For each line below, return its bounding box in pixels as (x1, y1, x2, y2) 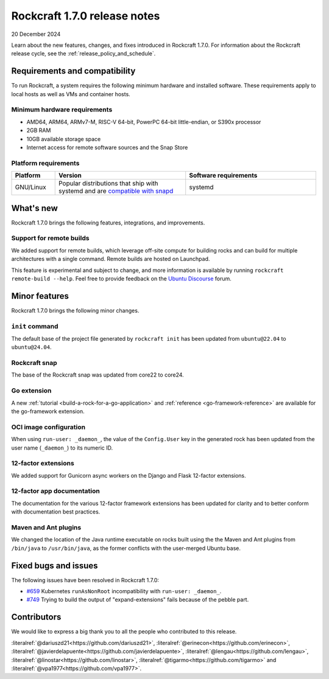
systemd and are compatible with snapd (58, 187, 174, 195)
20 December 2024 (11, 30, 61, 38)
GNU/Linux (15, 183, 47, 192)
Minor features (11, 291, 69, 301)
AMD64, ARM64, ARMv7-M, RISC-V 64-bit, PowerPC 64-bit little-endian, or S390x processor (26, 118, 261, 125)
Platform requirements (11, 159, 80, 167)
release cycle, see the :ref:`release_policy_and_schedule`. (11, 50, 156, 57)
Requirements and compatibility (11, 66, 136, 76)
